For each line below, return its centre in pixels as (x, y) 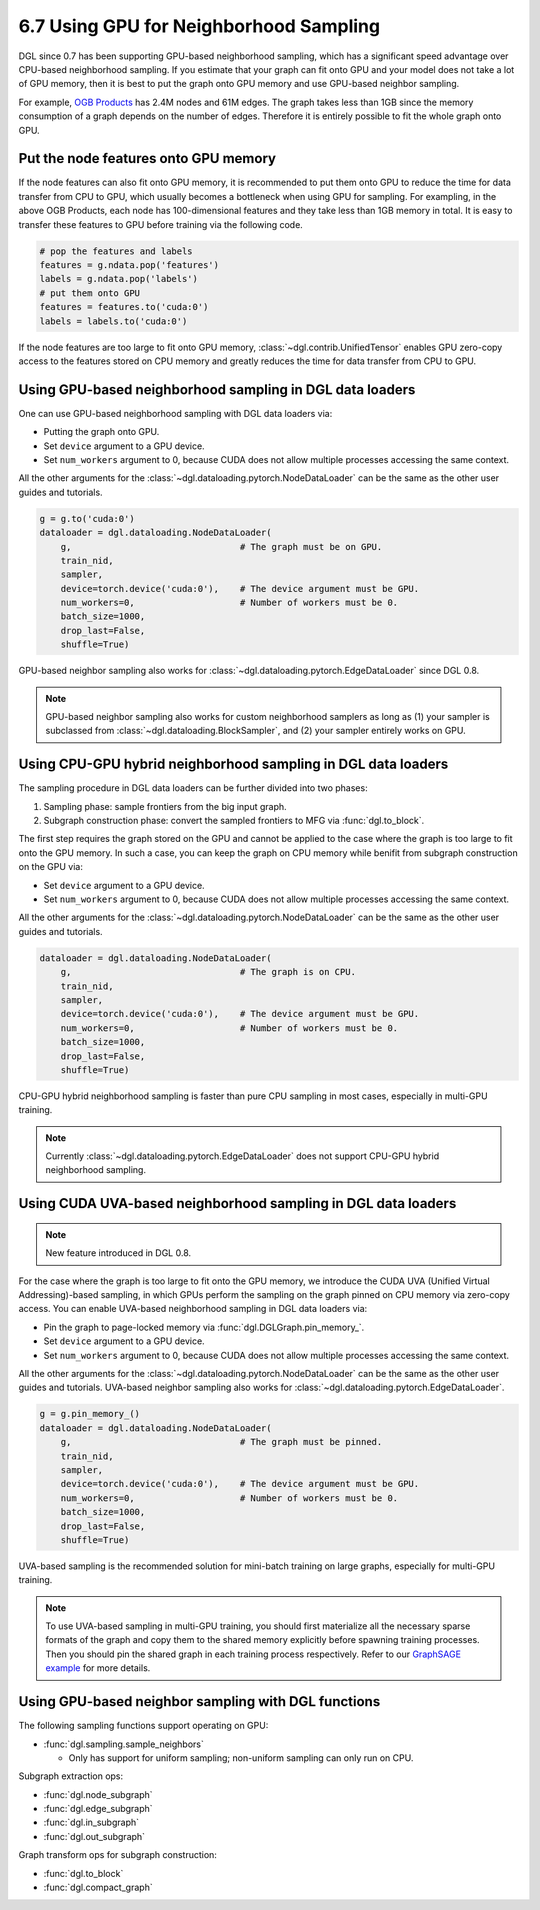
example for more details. (98, 1668)
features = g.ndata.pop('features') (129, 264)
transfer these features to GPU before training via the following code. (161, 224)
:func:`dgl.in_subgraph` (91, 1822)
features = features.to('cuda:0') (124, 307)
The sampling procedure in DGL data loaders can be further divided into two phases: (193, 788)
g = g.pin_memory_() (89, 1414)
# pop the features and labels (116, 251)
